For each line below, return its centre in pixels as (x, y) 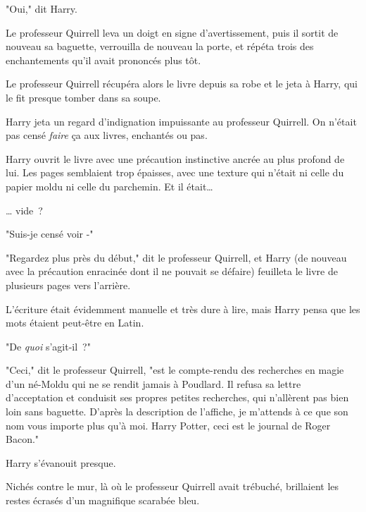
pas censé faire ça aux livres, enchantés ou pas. (107, 135)
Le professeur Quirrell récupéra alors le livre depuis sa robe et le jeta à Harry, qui (182, 84)
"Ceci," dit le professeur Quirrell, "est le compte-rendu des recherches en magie (175, 370)
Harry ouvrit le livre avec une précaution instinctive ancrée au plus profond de (175, 158)
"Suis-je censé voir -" (50, 234)
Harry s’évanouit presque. (61, 462)
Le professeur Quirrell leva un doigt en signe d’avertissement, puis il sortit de (172, 32)
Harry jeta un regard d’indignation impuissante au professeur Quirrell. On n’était (181, 121)
